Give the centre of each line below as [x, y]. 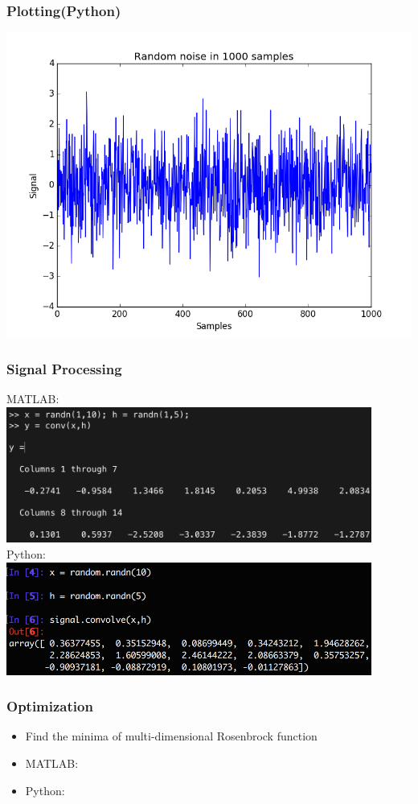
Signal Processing [64, 368]
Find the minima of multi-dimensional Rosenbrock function [171, 736]
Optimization [50, 706]
